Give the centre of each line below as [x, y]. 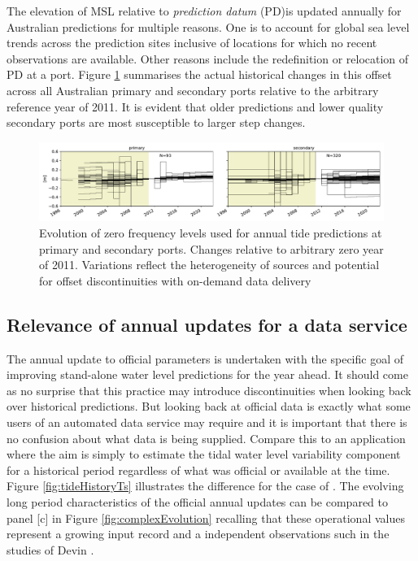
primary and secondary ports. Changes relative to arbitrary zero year [211, 248]
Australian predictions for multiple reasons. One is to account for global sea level [208, 26]
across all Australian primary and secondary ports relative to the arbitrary [193, 90]
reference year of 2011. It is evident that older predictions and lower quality [195, 106]
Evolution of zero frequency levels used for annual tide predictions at [211, 233]
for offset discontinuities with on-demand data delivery [175, 280]
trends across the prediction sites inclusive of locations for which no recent [192, 43]
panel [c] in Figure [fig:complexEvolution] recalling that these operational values [206, 518]
